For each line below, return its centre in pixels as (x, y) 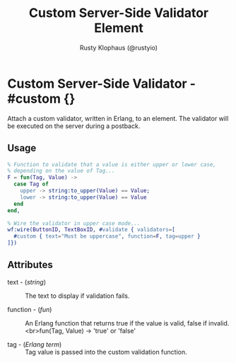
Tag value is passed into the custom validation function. (106, 352)
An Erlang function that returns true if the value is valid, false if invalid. (127, 323)
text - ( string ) (26, 282)
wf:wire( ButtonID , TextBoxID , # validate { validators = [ (91, 230)
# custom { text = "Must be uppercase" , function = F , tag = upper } (107, 236)
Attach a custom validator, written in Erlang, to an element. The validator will (118, 118)
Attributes (30, 265)
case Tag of (31, 184)
